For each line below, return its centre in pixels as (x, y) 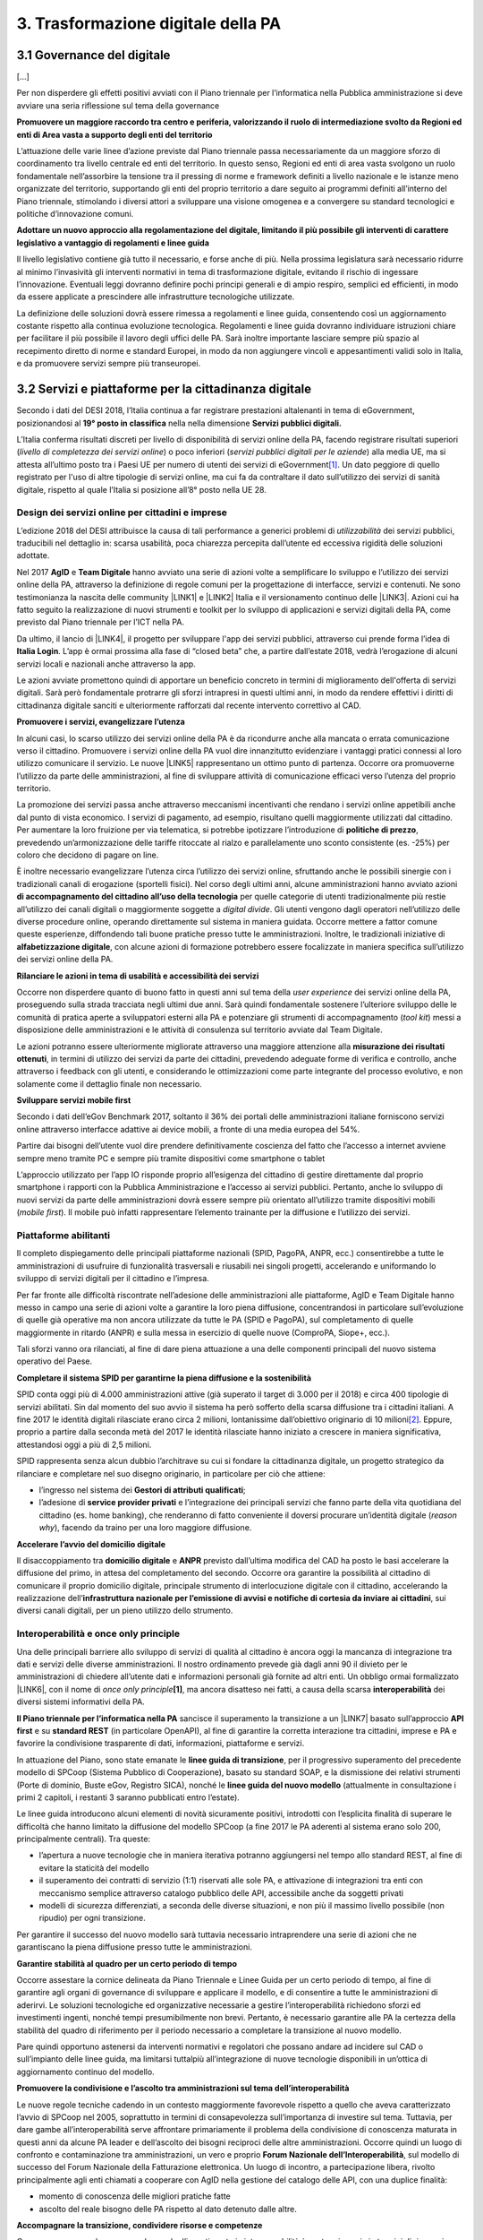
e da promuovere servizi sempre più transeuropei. (109, 364)
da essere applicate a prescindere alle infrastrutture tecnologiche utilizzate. (156, 297)
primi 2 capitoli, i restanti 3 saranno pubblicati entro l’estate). (128, 1797)
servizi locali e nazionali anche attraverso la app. (106, 664)
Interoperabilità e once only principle (98, 1633)
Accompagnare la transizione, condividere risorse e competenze (140, 2226)
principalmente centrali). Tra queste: (84, 1839)
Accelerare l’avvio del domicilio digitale (91, 1544)
